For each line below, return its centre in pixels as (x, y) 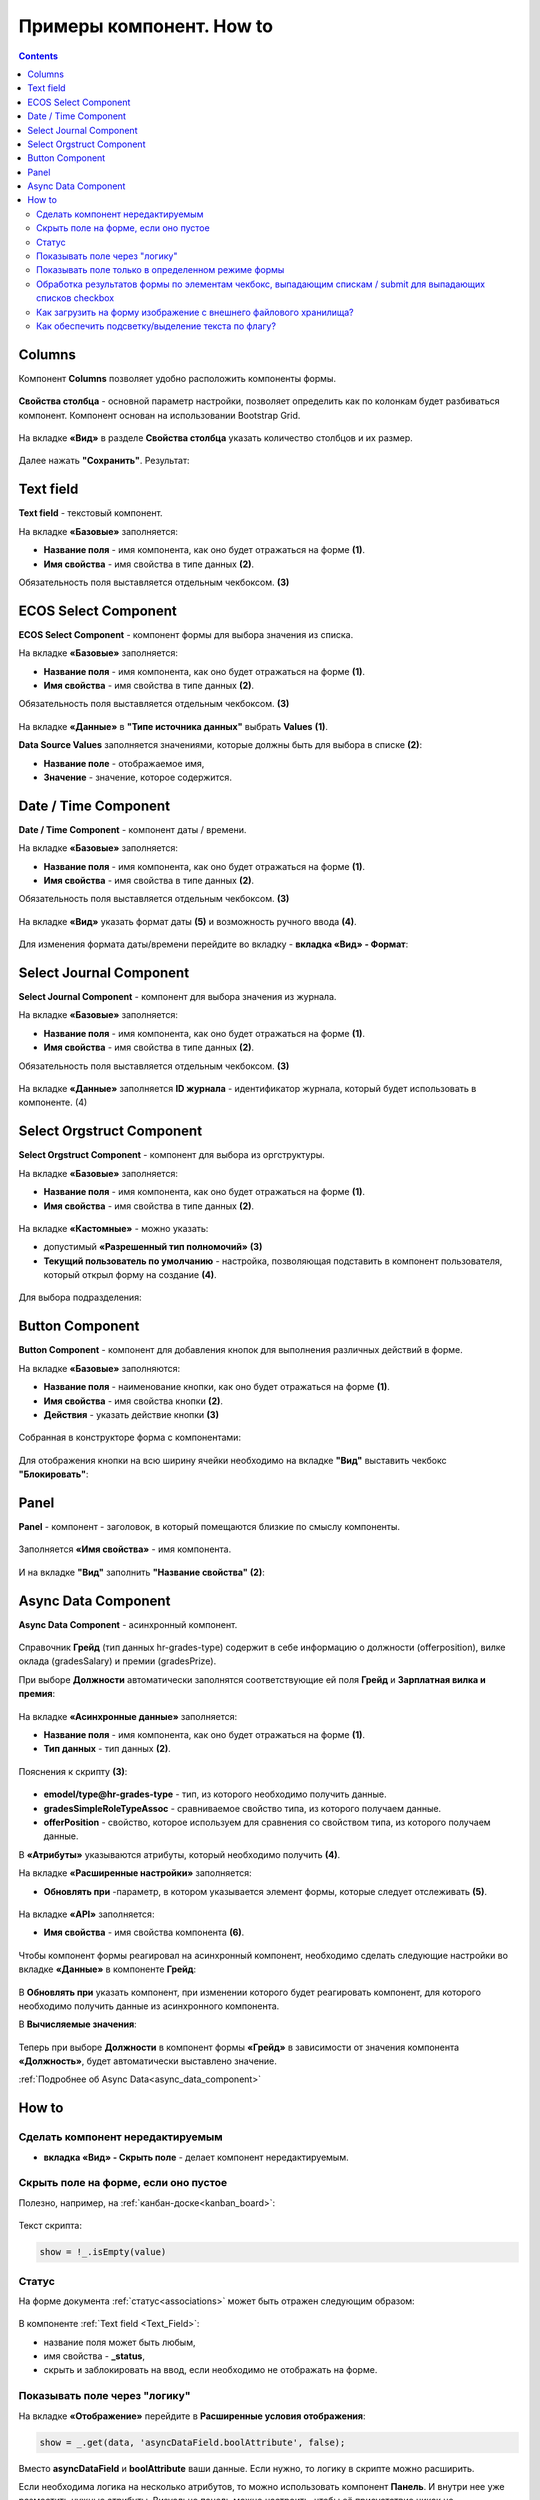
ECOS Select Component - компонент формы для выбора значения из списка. (186, 634)
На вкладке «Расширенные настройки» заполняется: (135, 1873)
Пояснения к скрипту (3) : (73, 1771)
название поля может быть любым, (119, 2342)
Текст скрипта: (50, 2226)
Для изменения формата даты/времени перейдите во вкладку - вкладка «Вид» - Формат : (213, 944)
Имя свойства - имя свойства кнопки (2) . (133, 1401)
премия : (36, 1694)
